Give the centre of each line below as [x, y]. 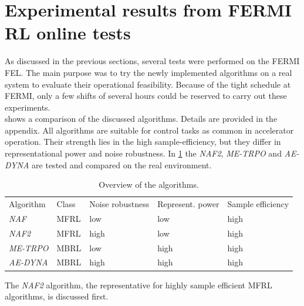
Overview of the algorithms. [149, 184]
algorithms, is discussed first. [57, 296]
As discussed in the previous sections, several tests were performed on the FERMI [152, 61]
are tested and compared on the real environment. [122, 164]
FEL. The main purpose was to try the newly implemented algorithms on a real [148, 72]
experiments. [28, 107]
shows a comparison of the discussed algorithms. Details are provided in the [141, 119]
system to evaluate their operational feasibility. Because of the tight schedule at [148, 84]
